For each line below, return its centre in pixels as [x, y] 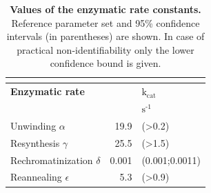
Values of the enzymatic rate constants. [105, 9]
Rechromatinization [52, 160]
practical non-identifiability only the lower [105, 49]
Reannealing [36, 177]
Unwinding [33, 125]
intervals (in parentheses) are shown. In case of [105, 36]
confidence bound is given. [105, 63]
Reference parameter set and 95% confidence [105, 22]
